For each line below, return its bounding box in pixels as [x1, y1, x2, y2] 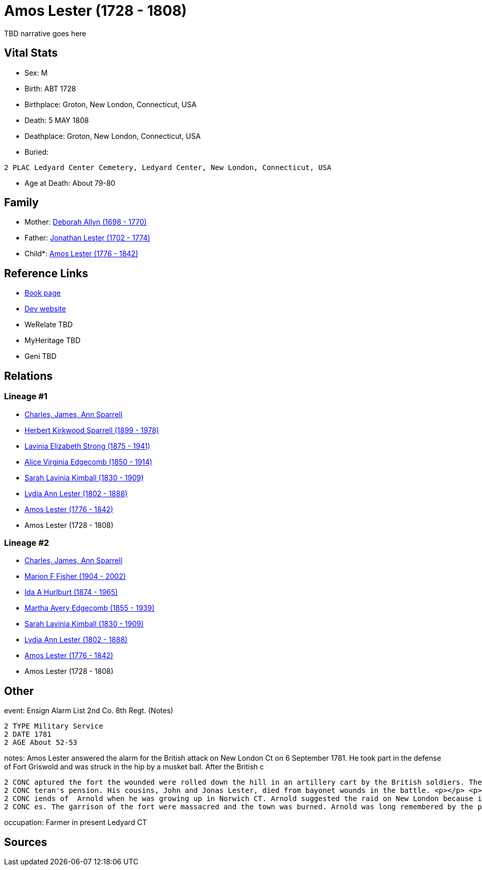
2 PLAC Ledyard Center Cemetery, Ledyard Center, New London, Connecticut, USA [4, 163, 331, 172]
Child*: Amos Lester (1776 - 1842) [25, 249, 138, 258]
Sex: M [25, 68, 48, 77]
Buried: [25, 147, 49, 156]
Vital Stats [4, 46, 58, 60]
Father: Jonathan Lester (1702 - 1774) [25, 233, 151, 243]
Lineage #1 [4, 391, 47, 402]
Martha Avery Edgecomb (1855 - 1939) [25, 603, 155, 613]
